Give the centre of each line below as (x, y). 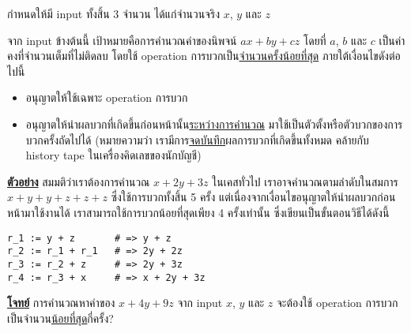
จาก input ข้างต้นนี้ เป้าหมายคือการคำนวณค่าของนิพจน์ (122, 40)
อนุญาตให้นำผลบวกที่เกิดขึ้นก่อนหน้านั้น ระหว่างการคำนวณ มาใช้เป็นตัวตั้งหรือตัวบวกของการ (214, 123)
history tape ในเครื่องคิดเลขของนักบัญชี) (113, 155)
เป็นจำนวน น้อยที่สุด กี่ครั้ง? (60, 318)
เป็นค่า (392, 40)
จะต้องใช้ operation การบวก (337, 303)
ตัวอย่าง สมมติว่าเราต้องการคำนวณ (79, 181)
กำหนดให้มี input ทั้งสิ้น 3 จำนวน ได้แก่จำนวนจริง (113, 13)
